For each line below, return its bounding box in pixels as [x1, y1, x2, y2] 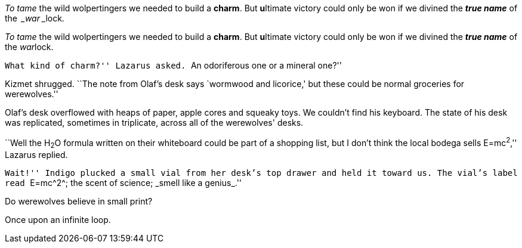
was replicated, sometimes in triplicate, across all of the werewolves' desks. [5, 117, 304, 128]
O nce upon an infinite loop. [5, 215, 111, 225]
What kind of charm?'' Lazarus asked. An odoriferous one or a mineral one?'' [5, 60, 342, 70]
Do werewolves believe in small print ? [5, 196, 153, 207]
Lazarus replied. [5, 150, 68, 160]
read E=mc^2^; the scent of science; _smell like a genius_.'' [5, 178, 242, 188]
